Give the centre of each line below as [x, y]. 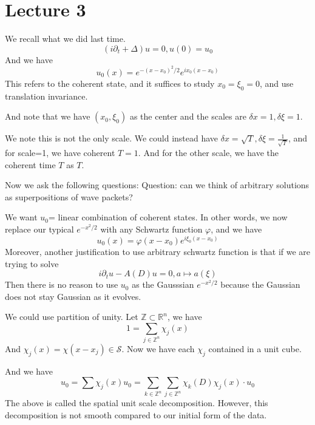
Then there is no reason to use [62, 284]
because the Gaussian [260, 284]
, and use [276, 83]
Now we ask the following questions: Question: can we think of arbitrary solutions [157, 185]
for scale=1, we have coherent [60, 152]
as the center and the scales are [188, 116]
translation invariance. [46, 96]
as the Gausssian [163, 284]
